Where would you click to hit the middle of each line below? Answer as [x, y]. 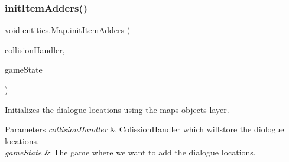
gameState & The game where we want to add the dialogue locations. [130, 152]
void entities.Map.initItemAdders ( [68, 30]
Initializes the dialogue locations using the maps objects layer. [117, 109]
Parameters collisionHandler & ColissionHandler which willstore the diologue [144, 129]
